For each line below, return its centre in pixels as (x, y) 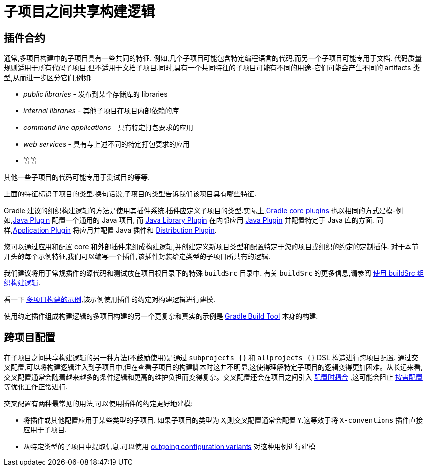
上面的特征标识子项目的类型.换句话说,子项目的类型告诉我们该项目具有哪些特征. (130, 194)
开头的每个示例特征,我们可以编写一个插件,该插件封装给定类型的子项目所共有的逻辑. (137, 256)
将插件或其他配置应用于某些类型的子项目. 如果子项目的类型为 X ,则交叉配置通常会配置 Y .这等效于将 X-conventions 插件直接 (223, 420)
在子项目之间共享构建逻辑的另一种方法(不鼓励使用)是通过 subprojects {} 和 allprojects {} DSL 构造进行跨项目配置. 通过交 (211, 358)
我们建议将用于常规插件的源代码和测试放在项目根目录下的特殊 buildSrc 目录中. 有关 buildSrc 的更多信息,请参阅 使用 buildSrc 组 (214, 273)
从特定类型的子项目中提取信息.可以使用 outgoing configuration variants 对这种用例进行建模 (169, 447)
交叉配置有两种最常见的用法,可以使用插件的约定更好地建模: (99, 404)
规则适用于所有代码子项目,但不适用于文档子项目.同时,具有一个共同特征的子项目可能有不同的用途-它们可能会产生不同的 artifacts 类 (212, 68)
